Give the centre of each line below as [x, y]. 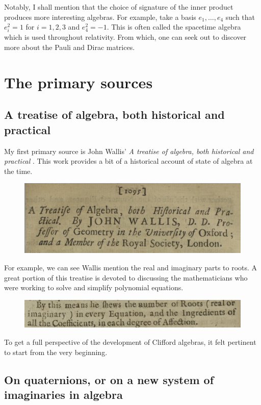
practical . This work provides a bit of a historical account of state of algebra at [128, 161]
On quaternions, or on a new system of [109, 379]
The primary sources [79, 82]
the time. [18, 171]
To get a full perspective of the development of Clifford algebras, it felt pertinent [130, 341]
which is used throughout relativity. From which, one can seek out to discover [125, 37]
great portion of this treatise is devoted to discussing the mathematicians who [126, 277]
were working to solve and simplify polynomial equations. [94, 287]
